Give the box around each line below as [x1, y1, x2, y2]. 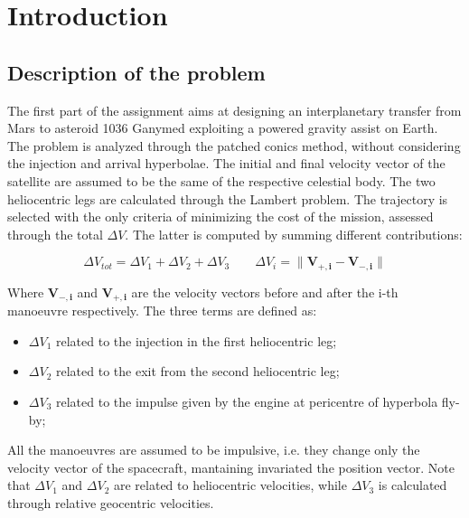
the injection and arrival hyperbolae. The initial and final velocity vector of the [7, 154, 446, 173]
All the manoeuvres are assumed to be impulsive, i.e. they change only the [7, 440, 420, 459]
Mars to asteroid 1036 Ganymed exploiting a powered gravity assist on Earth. [7, 118, 438, 137]
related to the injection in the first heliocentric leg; [55, 331, 337, 350]
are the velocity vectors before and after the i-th [131, 282, 399, 301]
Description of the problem [7, 58, 266, 86]
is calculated [378, 476, 447, 494]
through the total [7, 224, 103, 243]
